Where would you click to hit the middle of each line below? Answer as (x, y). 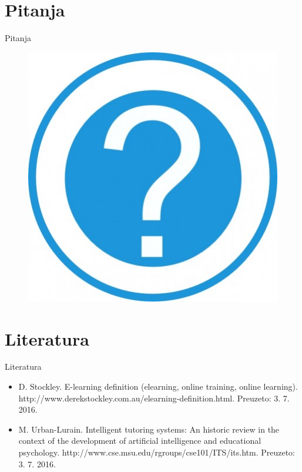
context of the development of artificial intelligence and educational (140, 441)
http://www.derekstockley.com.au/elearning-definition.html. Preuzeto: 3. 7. (154, 398)
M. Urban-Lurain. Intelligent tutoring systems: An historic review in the (149, 429)
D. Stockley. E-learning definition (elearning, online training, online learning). (158, 386)
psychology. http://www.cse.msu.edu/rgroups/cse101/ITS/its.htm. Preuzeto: (157, 452)
